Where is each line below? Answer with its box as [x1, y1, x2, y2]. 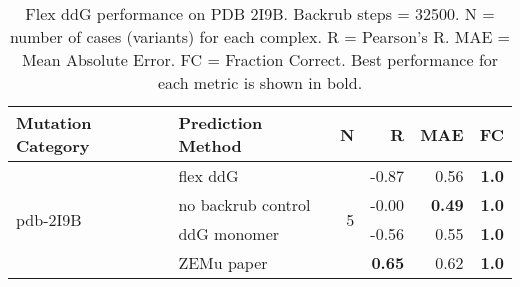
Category [16, 134, 90, 157]
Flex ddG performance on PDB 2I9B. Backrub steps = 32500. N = [25, 2, 495, 25]
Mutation [16, 111, 92, 134]
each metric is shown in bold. [157, 71, 363, 94]
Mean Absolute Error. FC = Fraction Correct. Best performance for [21, 48, 499, 71]
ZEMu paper [178, 251, 268, 274]
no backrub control [178, 193, 311, 216]
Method [178, 134, 242, 157]
